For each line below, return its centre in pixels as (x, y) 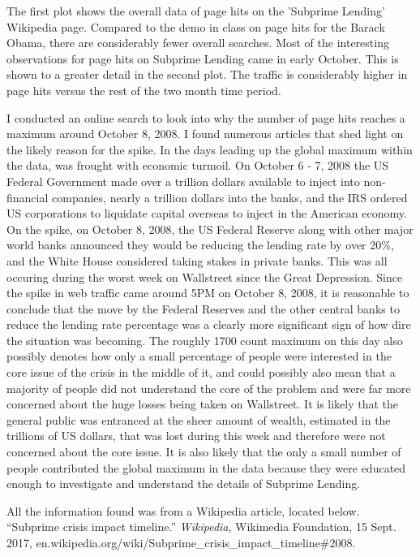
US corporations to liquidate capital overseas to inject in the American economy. (207, 213)
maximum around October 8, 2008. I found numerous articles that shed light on (205, 134)
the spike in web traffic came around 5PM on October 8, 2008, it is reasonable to (208, 293)
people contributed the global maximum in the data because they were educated (206, 467)
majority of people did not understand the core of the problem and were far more (209, 388)
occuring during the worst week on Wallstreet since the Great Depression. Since (205, 276)
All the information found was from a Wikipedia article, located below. (183, 510)
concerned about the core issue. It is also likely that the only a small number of (204, 452)
